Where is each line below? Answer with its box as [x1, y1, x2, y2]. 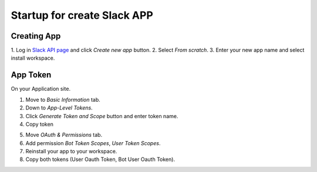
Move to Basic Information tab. [25, 96, 101, 103]
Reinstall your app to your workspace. [25, 148, 117, 155]
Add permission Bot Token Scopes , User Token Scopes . [25, 139, 161, 146]
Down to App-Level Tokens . [25, 104, 93, 111]
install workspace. [11, 54, 55, 61]
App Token [11, 70, 52, 80]
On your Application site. [11, 85, 70, 92]
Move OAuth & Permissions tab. [25, 132, 103, 139]
